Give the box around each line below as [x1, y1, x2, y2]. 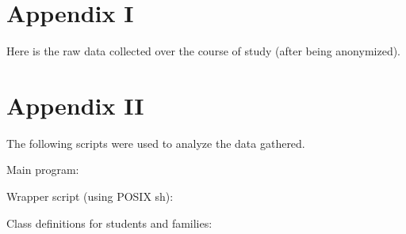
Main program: [6, 161, 79, 178]
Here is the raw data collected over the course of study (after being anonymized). [6, 43, 400, 59]
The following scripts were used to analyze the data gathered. [6, 134, 305, 151]
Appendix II [6, 89, 144, 121]
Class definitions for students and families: [6, 214, 213, 231]
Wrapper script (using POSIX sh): [6, 188, 174, 205]
